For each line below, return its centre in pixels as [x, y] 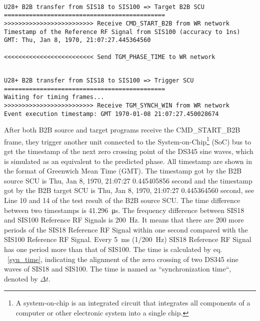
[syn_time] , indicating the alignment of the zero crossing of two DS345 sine [123, 259]
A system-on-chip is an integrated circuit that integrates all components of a [133, 303]
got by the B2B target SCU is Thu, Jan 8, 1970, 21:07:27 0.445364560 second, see [129, 190]
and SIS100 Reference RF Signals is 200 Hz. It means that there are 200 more [124, 220]
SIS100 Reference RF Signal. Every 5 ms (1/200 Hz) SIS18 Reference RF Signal [128, 239]
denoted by [21, 278]
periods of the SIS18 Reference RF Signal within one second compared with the [126, 229]
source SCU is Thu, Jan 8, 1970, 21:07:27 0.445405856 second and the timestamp [128, 180]
